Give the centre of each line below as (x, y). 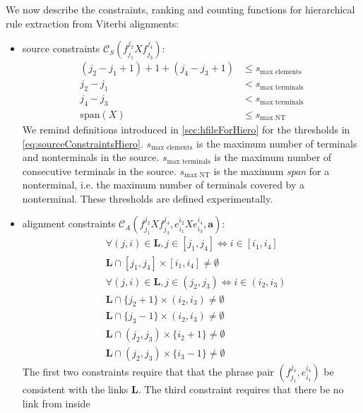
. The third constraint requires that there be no (241, 389)
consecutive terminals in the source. (99, 170)
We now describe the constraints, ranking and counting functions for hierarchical (180, 9)
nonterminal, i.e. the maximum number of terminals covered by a (163, 185)
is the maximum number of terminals (277, 143)
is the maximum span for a (272, 170)
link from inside (56, 403)
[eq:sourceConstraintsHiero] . (83, 143)
